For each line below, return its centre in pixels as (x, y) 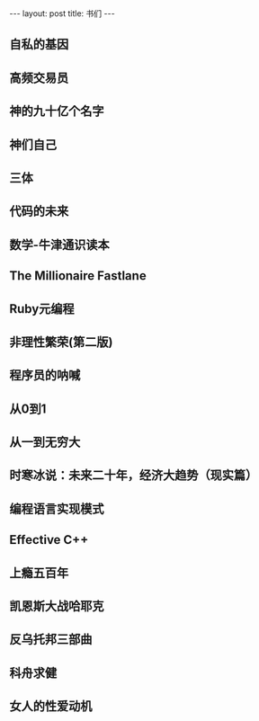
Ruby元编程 (42, 309)
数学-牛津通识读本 (59, 245)
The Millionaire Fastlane (78, 276)
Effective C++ (49, 540)
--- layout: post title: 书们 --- (62, 13)
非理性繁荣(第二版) (61, 342)
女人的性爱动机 (51, 706)
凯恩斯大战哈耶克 (57, 606)
